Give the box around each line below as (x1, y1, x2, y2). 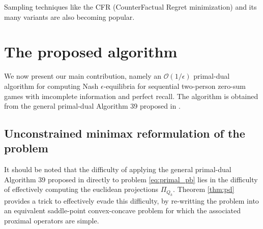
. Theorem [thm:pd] (173, 184, 235, 194)
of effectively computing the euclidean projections (4, 184, 159, 194)
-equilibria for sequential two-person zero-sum (103, 80, 246, 91)
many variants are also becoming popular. (4, 11, 135, 22)
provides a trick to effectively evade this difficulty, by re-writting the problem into (4, 195, 259, 206)
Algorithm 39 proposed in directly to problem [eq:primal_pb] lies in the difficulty (4, 174, 258, 184)
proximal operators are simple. (4, 215, 99, 226)
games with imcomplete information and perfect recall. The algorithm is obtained (4, 90, 258, 101)
